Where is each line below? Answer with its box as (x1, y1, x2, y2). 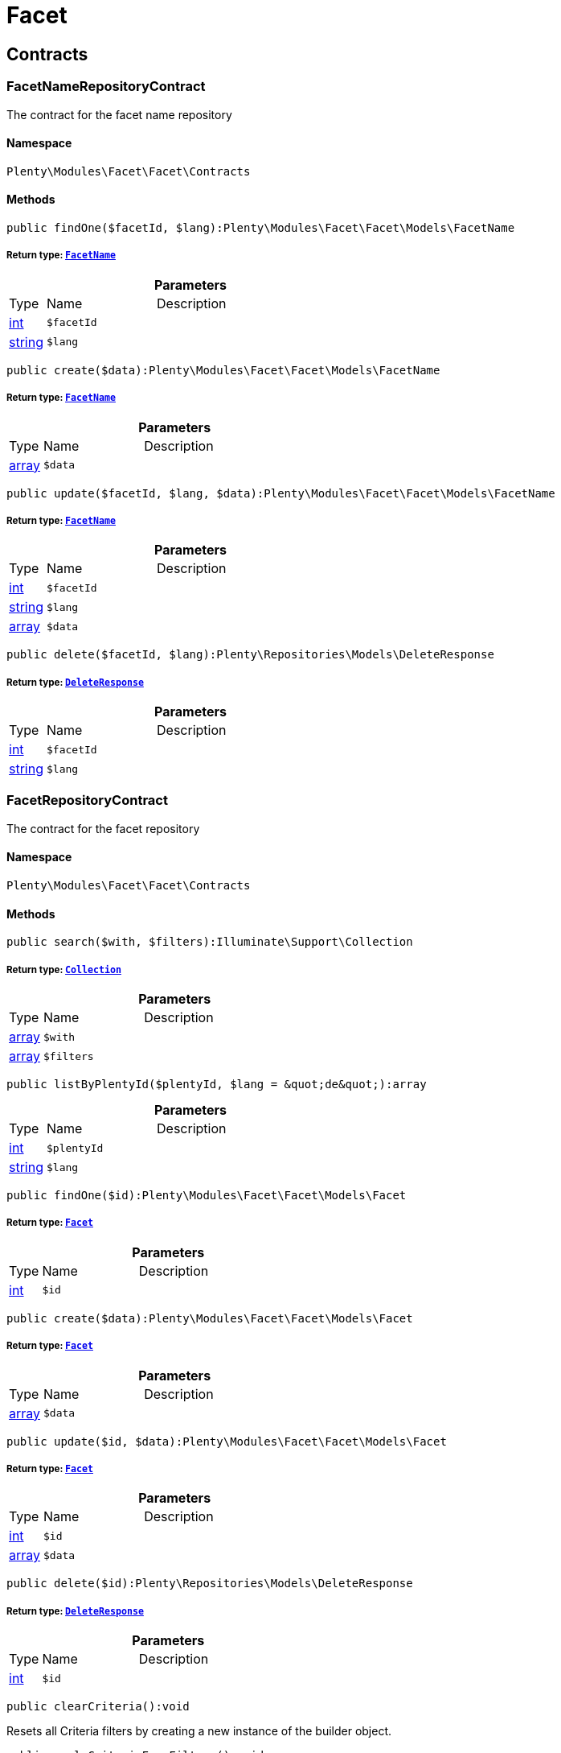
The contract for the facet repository (6, 821, 200, 835)
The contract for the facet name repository (6, 107, 232, 122)
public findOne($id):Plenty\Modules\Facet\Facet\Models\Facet (6, 1189, 407, 1202)
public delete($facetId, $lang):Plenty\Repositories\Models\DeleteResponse (6, 648, 494, 662)
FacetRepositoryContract (6, 792, 168, 809)
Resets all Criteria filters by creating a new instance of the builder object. (6, 1724, 392, 1739)
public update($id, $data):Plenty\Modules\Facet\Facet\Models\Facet (6, 1434, 447, 1448)
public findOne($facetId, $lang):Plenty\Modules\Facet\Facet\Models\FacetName (6, 221, 515, 234)
